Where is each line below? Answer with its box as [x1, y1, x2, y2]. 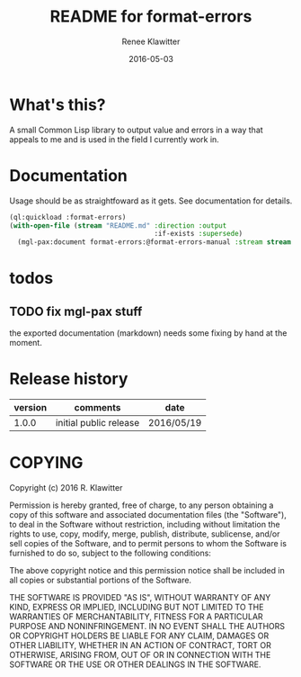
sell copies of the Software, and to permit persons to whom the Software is [9, 538, 288, 548]
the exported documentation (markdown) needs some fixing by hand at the [9, 328, 288, 338]
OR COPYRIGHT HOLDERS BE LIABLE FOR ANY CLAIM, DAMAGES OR [9, 630, 270, 641]
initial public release [55, 417, 140, 429]
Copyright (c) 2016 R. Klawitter [9, 483, 123, 492]
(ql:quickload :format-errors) [9, 212, 127, 221]
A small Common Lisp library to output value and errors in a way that [9, 124, 263, 135]
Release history [9, 369, 128, 389]
